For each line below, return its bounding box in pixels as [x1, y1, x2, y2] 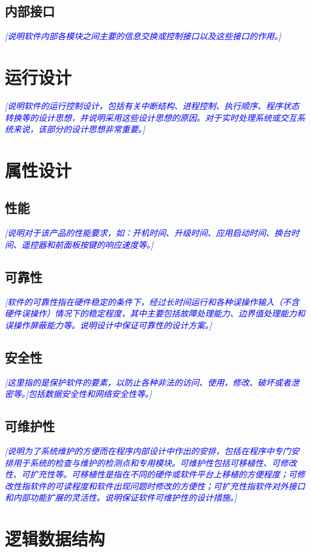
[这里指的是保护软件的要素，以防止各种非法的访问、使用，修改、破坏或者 [5, 376, 291, 388]
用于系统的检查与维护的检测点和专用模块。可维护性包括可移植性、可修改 [13, 456, 297, 469]
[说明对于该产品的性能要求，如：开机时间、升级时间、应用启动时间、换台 [5, 227, 291, 239]
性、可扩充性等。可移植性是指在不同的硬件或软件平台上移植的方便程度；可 [5, 468, 297, 480]
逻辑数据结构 [5, 526, 105, 551]
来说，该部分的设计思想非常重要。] [13, 123, 145, 135]
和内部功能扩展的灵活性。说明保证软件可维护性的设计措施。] [5, 491, 237, 504]
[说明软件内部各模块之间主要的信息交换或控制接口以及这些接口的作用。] [5, 30, 281, 42]
